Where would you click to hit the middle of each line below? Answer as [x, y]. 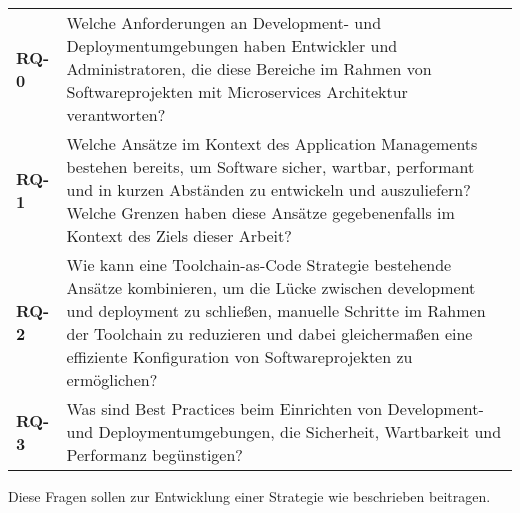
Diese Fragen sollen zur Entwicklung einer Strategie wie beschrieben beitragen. [249, 496]
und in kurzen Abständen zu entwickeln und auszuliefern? [268, 189]
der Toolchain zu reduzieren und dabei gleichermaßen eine [269, 333]
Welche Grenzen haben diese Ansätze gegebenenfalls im [260, 212]
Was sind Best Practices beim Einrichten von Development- [275, 408]
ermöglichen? [112, 379]
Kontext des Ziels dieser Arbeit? [179, 235]
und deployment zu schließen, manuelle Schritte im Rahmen [276, 310]
